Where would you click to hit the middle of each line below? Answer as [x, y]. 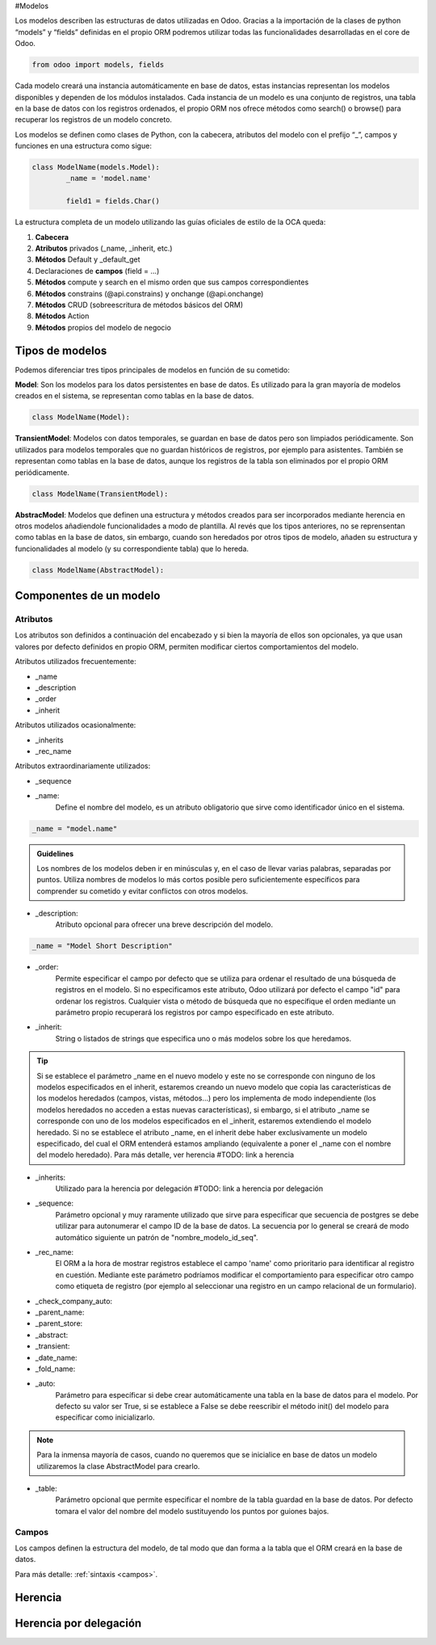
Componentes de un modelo [88, 596]
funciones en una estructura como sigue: [84, 146]
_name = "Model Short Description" [102, 946]
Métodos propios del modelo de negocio [103, 327]
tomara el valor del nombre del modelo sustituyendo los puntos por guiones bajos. [192, 1511]
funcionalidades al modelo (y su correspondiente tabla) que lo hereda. [132, 549]
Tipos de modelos [61, 350]
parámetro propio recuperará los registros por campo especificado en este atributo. [195, 1012]
